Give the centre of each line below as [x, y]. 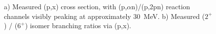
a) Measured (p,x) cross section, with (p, [66, 6]
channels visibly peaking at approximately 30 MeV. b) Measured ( [105, 16]
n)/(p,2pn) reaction [161, 6]
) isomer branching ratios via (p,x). [78, 25]
